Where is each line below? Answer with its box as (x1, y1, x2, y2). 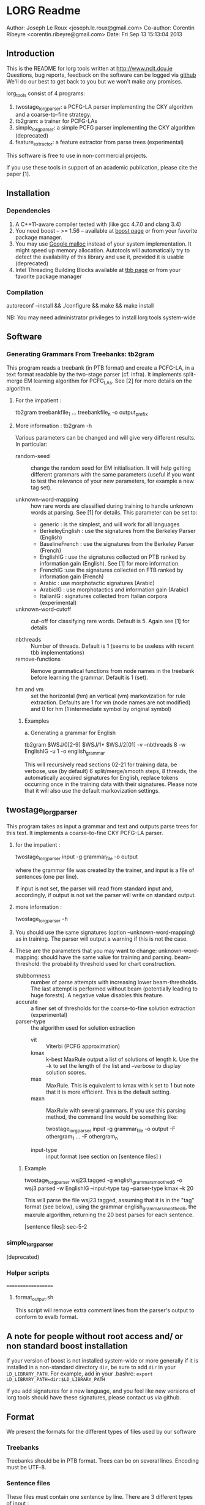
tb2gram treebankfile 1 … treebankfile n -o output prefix (15, 409, 148, 418)
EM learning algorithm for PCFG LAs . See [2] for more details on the (24, 377, 192, 386)
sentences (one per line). (15, 873, 78, 880)
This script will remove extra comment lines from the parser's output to (15, 1307, 195, 1314)
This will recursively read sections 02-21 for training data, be (24, 761, 177, 768)
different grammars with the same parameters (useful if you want (30, 471, 195, 478)
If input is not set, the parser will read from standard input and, (15, 885, 173, 892)
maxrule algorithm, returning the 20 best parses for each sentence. (24, 1211, 194, 1218)
